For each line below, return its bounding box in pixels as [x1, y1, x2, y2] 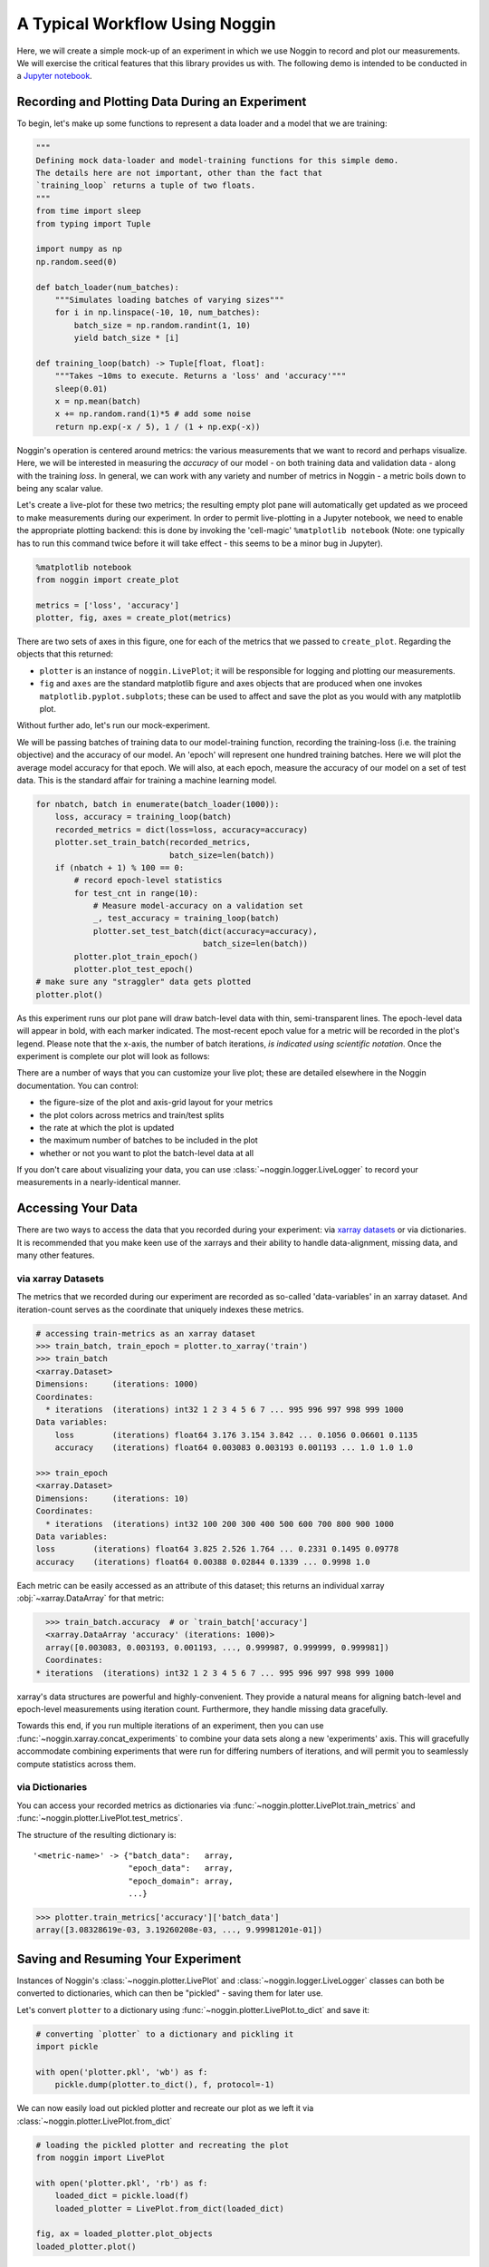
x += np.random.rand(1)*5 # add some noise [54, 409, 251, 419]
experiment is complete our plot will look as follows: [16, 1050, 210, 1061]
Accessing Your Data [16, 1201, 138, 1216]
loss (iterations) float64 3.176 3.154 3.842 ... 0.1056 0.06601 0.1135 [54, 1429, 418, 1440]
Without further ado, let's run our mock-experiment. [16, 720, 210, 731]
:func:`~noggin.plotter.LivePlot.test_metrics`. [16, 1813, 183, 1824]
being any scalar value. [16, 482, 104, 493]
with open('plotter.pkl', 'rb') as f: [35, 2177, 208, 2188]
